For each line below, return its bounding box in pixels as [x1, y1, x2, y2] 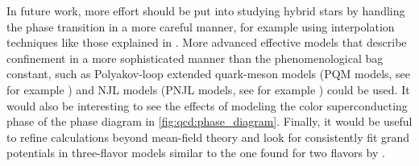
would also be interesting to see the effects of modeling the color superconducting [6, 97, 408, 114]
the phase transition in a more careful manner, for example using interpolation [6, 18, 395, 35]
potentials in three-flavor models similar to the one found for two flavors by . [6, 144, 385, 161]
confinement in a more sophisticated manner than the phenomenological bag [6, 49, 384, 66]
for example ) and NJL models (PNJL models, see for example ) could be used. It [6, 81, 410, 98]
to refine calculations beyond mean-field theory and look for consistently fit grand [6, 128, 410, 145]
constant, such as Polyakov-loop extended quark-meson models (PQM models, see [6, 65, 411, 82]
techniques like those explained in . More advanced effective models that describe [6, 34, 407, 51]
